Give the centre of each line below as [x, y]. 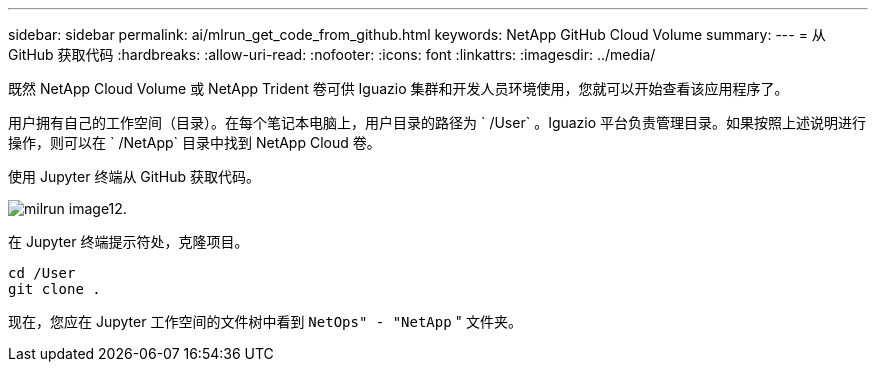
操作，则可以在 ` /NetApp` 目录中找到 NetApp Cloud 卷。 [194, 142]
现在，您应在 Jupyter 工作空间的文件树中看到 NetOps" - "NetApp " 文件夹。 [265, 321]
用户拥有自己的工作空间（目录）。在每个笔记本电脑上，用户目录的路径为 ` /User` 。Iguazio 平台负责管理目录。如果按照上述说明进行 [437, 122]
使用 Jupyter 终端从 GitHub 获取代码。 [134, 176]
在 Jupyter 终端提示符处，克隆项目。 [128, 241]
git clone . [54, 289]
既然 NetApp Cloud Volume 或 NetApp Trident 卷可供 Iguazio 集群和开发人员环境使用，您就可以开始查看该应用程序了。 [398, 88]
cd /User [42, 273]
